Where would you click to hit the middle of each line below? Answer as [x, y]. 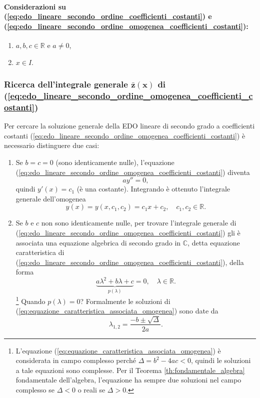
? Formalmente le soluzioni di [125, 301]
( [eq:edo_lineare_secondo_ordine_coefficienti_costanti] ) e [108, 16]
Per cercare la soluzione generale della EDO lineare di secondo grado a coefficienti [129, 126]
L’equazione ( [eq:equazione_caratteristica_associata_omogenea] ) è [118, 350]
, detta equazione [214, 242]
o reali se [91, 389]
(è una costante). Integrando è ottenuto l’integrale [153, 189]
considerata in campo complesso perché [76, 360]
